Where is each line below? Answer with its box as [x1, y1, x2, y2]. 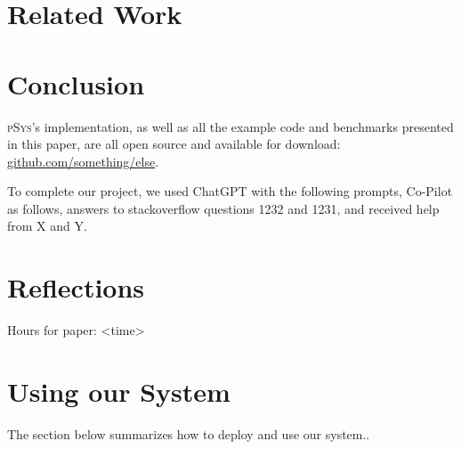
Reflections [7, 269, 145, 306]
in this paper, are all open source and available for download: [7, 135, 341, 153]
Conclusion [7, 65, 145, 102]
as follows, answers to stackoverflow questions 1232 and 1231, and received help [7, 199, 440, 217]
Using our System [7, 372, 230, 409]
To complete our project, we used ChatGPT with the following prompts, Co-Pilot [7, 182, 453, 200]
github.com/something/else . [7, 151, 159, 170]
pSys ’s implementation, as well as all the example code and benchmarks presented [7, 117, 454, 135]
